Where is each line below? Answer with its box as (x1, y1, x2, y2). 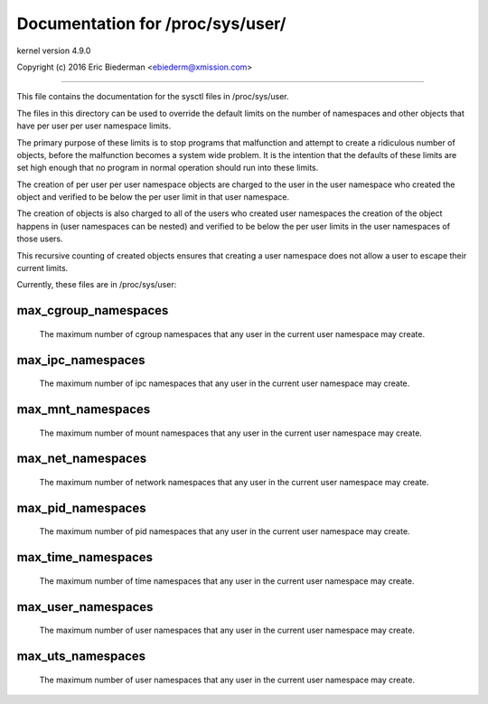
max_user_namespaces (16, 599, 154, 615)
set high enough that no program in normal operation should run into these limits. (16, 163, 319, 174)
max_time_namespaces (16, 549, 154, 565)
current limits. (16, 263, 69, 274)
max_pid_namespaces (16, 500, 146, 515)
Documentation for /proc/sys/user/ (16, 14, 286, 33)
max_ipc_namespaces (16, 352, 145, 368)
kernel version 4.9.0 (16, 45, 91, 56)
